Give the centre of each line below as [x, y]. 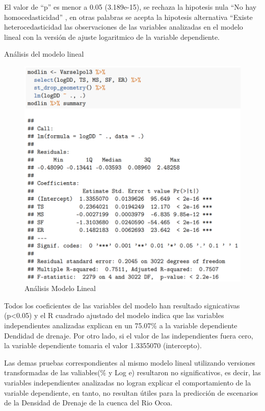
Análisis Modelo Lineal [60, 288]
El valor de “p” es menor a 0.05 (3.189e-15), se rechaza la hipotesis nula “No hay [130, 7]
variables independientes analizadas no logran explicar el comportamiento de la [128, 382]
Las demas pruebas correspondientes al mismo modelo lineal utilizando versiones [130, 362]
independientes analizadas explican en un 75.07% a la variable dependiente [121, 325]
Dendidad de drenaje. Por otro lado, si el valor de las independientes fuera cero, [129, 335]
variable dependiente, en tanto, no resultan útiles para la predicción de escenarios [131, 392]
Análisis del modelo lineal [44, 54]
